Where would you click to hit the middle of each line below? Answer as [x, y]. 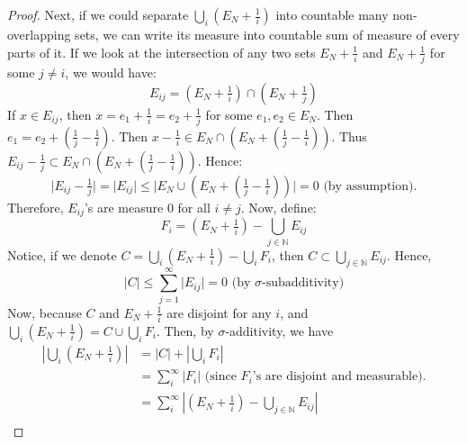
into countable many [332, 14]
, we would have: [111, 72]
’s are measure [124, 207]
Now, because [45, 312]
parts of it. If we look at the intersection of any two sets [162, 52]
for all [194, 207]
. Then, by [185, 330]
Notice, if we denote [62, 254]
